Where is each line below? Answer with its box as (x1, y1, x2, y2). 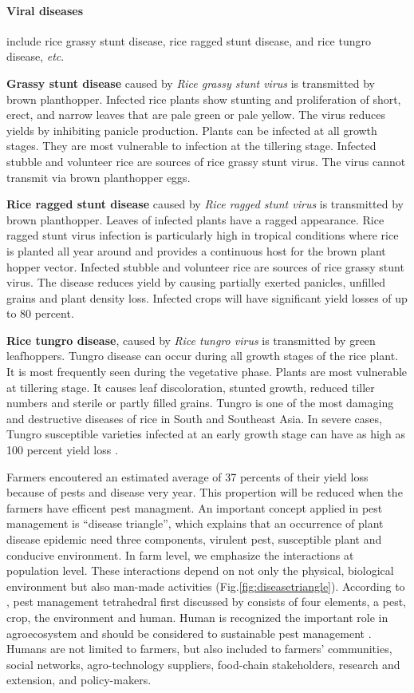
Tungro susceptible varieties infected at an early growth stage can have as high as (6, 426, 405, 442)
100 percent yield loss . (6, 442, 118, 458)
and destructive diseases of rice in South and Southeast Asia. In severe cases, (6, 410, 382, 426)
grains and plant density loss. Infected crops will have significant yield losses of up (6, 289, 408, 306)
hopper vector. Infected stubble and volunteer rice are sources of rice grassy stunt (6, 258, 404, 275)
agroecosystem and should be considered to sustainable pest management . (6, 624, 372, 641)
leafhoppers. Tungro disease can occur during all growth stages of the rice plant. (6, 347, 399, 364)
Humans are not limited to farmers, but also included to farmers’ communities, (6, 640, 392, 657)
